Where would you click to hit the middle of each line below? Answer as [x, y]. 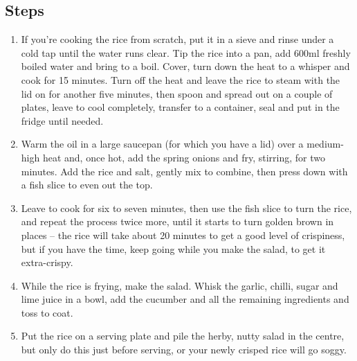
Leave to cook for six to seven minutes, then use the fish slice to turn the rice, [186, 208]
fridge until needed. [62, 120]
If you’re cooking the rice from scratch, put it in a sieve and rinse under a [177, 39]
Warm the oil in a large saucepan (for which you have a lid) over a [162, 144]
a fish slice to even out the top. [87, 185]
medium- [325, 144]
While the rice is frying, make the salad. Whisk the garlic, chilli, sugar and [180, 285]
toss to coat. [47, 312]
